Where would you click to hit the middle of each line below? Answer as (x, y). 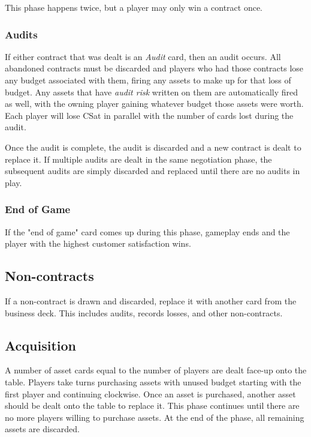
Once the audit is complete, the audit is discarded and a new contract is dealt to (153, 147)
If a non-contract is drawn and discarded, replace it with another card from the (151, 300)
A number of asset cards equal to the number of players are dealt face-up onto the (156, 370)
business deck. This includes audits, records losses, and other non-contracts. (144, 312)
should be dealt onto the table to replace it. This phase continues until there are (152, 405)
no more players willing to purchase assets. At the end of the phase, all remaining (155, 417)
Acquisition (40, 345)
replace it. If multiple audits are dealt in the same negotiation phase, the (138, 159)
